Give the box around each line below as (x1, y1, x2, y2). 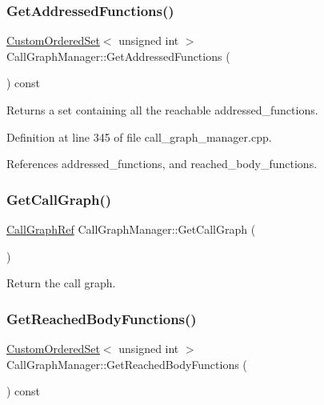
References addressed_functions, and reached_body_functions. (6, 155, 318, 172)
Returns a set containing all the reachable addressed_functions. (6, 102, 318, 118)
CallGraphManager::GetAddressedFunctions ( (6, 47, 230, 64)
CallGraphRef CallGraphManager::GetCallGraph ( (6, 221, 256, 237)
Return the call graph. (6, 275, 116, 291)
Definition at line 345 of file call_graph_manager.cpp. (6, 128, 272, 145)
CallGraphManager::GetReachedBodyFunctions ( (6, 355, 247, 372)
